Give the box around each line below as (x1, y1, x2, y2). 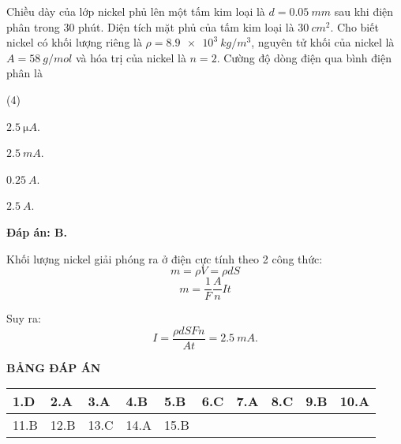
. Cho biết (330, 18, 379, 35)
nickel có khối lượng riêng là (6, 34, 142, 50)
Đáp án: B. (6, 223, 67, 240)
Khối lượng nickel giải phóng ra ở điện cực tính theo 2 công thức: (6, 250, 323, 267)
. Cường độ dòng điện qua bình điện (216, 49, 392, 65)
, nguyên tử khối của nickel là (251, 34, 395, 50)
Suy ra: (6, 310, 42, 326)
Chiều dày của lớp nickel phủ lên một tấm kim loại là (6, 3, 265, 19)
